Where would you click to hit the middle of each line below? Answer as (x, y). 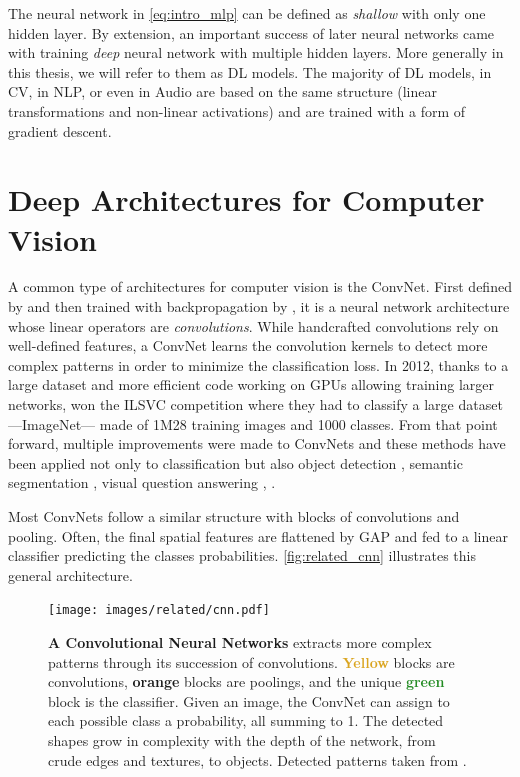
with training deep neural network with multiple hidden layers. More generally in (256, 52)
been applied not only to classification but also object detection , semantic (235, 462)
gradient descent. (60, 130)
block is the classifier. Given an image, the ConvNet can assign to (249, 700)
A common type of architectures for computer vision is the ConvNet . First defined (260, 286)
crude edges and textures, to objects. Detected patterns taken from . (257, 759)
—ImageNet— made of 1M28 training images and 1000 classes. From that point (253, 423)
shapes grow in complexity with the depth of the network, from (242, 740)
